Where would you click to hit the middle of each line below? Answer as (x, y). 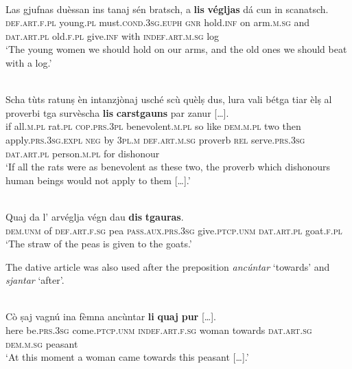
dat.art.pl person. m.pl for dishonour (83, 153)
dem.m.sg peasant (42, 343)
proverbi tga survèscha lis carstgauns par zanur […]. (117, 112)
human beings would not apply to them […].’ (98, 180)
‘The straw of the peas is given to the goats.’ (99, 244)
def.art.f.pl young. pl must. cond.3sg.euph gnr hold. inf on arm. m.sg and (158, 22)
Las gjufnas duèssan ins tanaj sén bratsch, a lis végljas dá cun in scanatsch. (167, 9)
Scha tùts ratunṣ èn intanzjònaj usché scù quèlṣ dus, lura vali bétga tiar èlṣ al (169, 99)
